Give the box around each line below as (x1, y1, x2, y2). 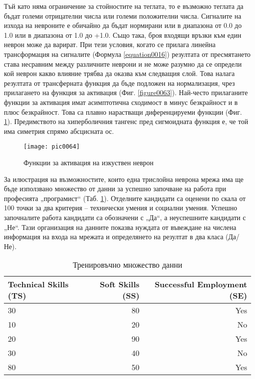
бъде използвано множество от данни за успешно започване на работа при (4, 183, 226, 194)
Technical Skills (8, 278, 69, 290)
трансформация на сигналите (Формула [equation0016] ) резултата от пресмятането (4, 49, 251, 59)
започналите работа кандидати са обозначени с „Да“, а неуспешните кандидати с (4, 212, 246, 222)
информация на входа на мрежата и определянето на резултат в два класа (4, 231, 224, 242)
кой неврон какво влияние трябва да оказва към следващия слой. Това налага (4, 68, 235, 78)
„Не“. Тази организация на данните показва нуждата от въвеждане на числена (4, 222, 236, 232)
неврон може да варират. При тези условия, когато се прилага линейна (4, 39, 216, 50)
